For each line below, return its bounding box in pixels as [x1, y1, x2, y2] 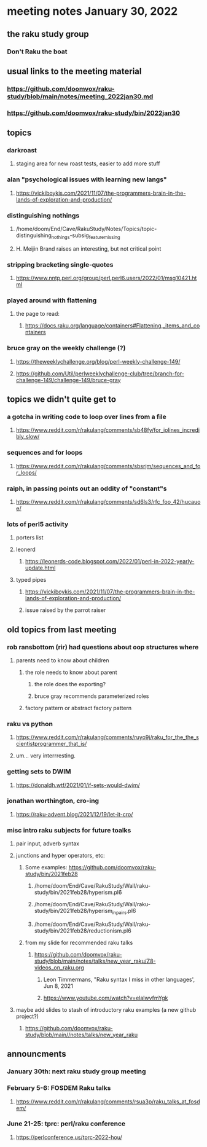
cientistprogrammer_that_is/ [15, 740, 87, 748]
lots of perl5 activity [7, 520, 69, 528]
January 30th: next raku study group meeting [7, 1067, 146, 1076]
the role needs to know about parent [25, 668, 117, 676]
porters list [15, 534, 44, 541]
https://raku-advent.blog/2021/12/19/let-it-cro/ [15, 810, 133, 818]
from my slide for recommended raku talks [25, 939, 133, 946]
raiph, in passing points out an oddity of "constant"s [7, 484, 167, 493]
